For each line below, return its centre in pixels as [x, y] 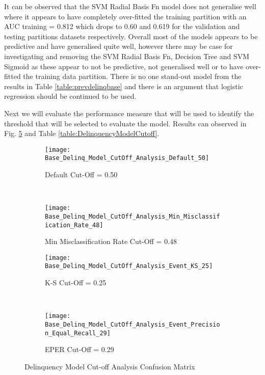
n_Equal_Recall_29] [78, 333]
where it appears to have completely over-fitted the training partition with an [125, 16]
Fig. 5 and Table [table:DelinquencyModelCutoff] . [82, 133]
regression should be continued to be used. [70, 96]
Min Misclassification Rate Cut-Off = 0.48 [111, 241]
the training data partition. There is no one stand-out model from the [132, 76]
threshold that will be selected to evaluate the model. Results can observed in [125, 123]
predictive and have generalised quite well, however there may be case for [118, 46]
